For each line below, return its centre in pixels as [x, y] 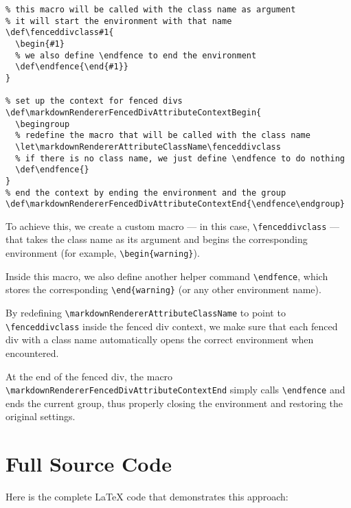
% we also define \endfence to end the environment [136, 55]
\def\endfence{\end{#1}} [72, 67]
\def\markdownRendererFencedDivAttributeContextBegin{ [134, 112]
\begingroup [43, 124]
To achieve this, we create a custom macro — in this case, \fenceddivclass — [173, 226]
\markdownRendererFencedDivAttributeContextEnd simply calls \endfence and [175, 390]
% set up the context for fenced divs [94, 101]
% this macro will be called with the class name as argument [151, 10]
